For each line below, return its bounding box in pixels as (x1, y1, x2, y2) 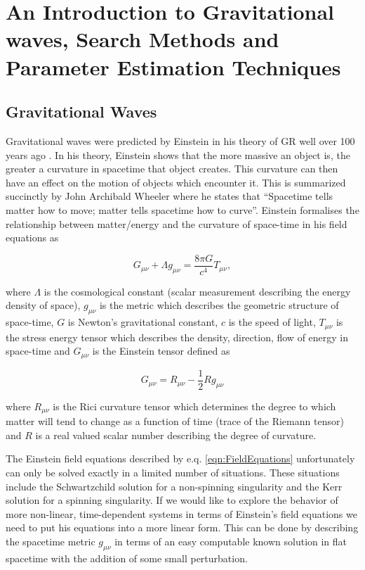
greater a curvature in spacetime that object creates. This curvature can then (6, 161, 338, 176)
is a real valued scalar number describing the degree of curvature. (35, 427, 317, 442)
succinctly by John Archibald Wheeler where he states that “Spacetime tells (6, 189, 333, 203)
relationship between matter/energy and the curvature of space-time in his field (6, 216, 347, 231)
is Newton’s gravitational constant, (67, 315, 218, 329)
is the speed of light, (228, 315, 316, 329)
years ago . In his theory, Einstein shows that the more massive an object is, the (6, 147, 350, 162)
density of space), (6, 298, 81, 312)
